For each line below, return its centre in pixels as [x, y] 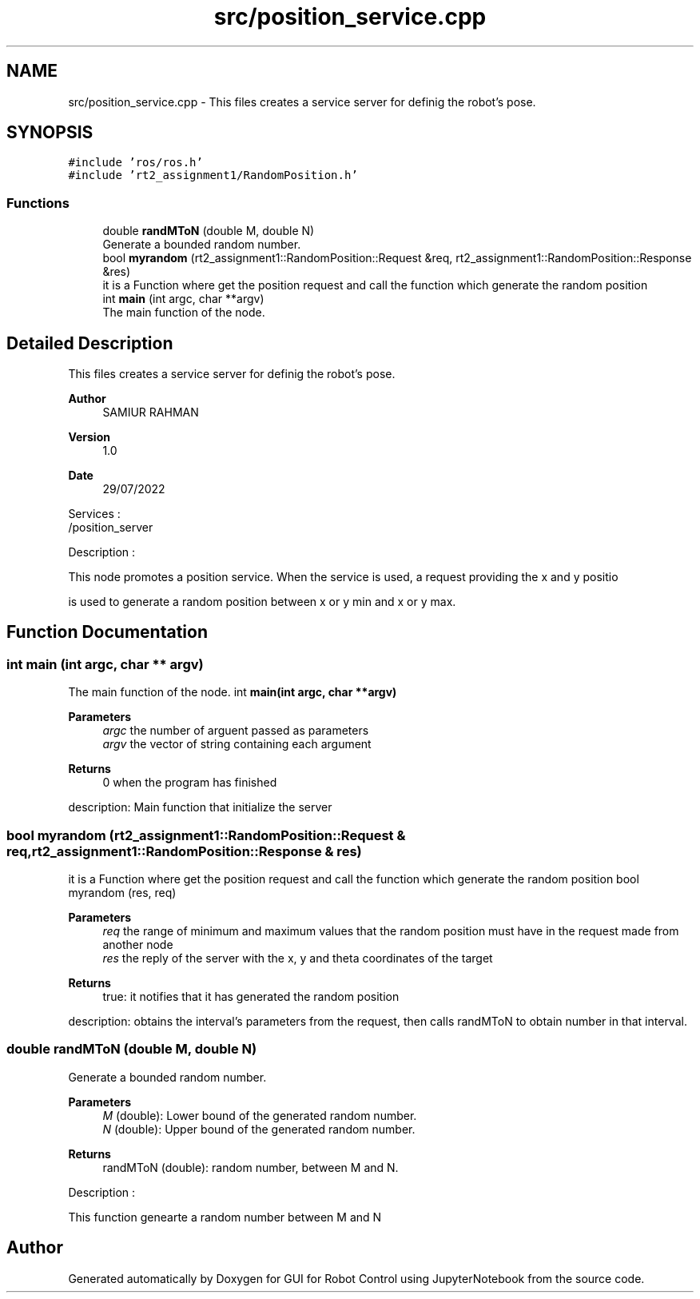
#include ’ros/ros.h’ [135, 163]
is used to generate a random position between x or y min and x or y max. [262, 602]
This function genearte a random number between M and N [225, 1217]
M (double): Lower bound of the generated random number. [260, 1115]
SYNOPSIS [50, 133]
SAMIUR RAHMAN [151, 412]
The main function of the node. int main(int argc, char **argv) [233, 692]
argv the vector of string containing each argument [237, 744]
